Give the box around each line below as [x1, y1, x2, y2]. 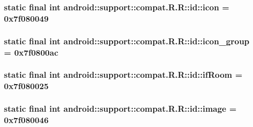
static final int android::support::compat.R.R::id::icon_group [4, 34, 250, 47]
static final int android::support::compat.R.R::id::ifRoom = [4, 68, 243, 81]
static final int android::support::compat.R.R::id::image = [4, 102, 237, 115]
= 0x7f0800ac [4, 46, 58, 58]
